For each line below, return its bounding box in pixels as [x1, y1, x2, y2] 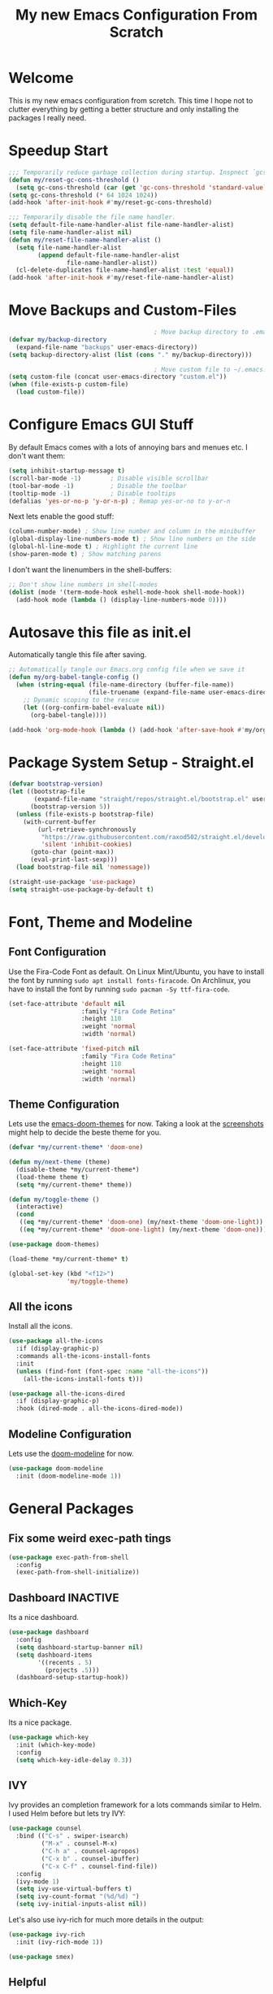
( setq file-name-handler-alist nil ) [8, 229, 132, 237]
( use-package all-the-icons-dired [8, 1389, 126, 1398]
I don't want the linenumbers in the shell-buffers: [8, 564, 172, 574]
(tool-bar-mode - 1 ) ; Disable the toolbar [8, 481, 187, 490]
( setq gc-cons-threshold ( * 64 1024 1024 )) [8, 191, 158, 199]
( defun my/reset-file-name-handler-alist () [8, 236, 162, 244]
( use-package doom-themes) [8, 1240, 100, 1248]
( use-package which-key [8, 1734, 89, 1742]
